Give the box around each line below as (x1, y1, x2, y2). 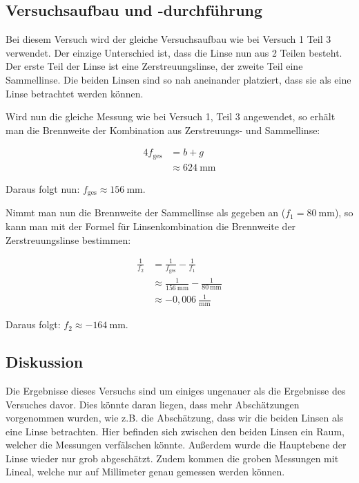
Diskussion (6, 351, 84, 372)
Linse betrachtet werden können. (6, 86, 144, 100)
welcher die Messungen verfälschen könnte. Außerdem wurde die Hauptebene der (6, 437, 347, 452)
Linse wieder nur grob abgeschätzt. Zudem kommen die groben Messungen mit (6, 451, 339, 465)
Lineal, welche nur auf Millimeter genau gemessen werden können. (6, 464, 285, 479)
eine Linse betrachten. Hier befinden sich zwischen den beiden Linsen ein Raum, (6, 424, 345, 438)
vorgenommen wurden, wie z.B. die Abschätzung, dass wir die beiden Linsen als (6, 410, 344, 425)
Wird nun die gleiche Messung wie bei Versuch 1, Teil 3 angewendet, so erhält (6, 109, 336, 124)
